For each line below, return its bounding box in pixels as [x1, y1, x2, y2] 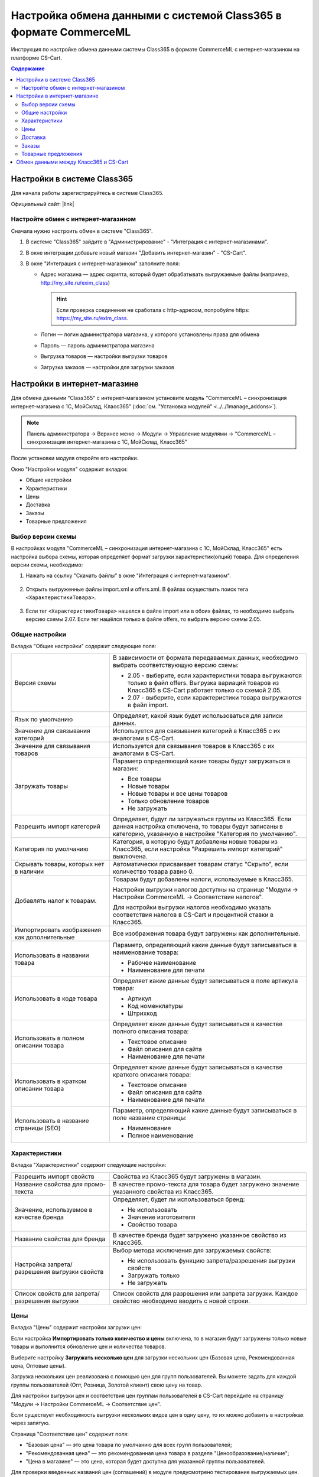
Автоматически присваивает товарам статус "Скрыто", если [112, 860, 289, 868]
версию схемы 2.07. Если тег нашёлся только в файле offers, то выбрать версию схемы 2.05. [25, 616, 262, 623]
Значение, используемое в [14, 1205, 93, 1214]
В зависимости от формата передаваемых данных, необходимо [112, 653, 298, 662]
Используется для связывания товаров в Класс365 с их [112, 741, 275, 750]
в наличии [14, 867, 44, 876]
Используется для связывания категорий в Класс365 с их [112, 727, 281, 735]
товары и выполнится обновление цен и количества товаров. [11, 1343, 167, 1350]
